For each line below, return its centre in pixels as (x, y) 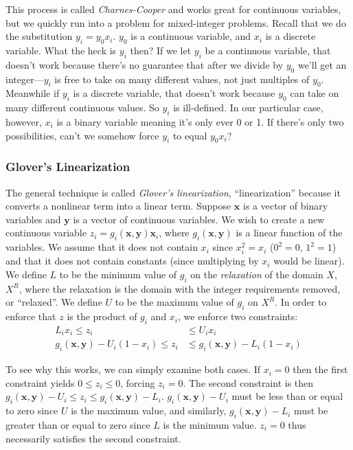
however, (24, 121)
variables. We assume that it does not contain (102, 247)
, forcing (138, 382)
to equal (190, 135)
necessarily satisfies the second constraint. (93, 438)
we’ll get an (322, 64)
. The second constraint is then (248, 382)
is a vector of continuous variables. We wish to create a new (199, 219)
